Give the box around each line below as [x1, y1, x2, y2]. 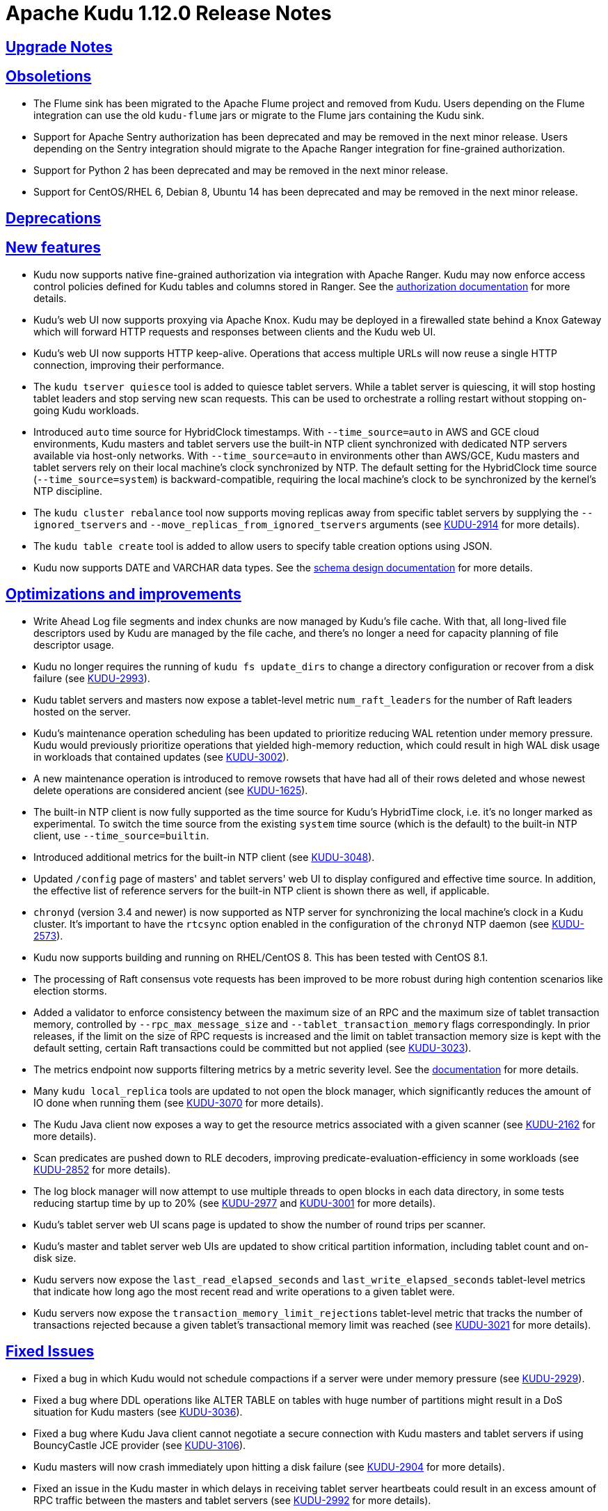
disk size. [33, 1251, 77, 1264]
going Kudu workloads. [33, 404, 139, 416]
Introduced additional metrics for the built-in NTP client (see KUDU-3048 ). [33, 851, 375, 863]
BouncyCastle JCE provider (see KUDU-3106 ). [33, 1439, 246, 1451]
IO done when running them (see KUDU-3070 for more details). [33, 1096, 324, 1109]
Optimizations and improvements [6, 585, 241, 603]
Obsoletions [6, 68, 92, 86]
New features [6, 239, 101, 257]
